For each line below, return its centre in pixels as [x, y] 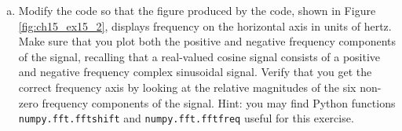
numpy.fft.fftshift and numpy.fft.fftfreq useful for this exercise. [186, 118]
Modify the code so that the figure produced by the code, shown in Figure [197, 10]
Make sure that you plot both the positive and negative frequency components [207, 41]
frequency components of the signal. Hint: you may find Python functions [219, 102]
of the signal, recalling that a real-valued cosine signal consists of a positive [199, 56]
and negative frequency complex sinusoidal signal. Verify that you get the [195, 72]
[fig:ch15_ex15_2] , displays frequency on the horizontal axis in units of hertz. [205, 25]
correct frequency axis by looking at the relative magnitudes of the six [187, 87]
